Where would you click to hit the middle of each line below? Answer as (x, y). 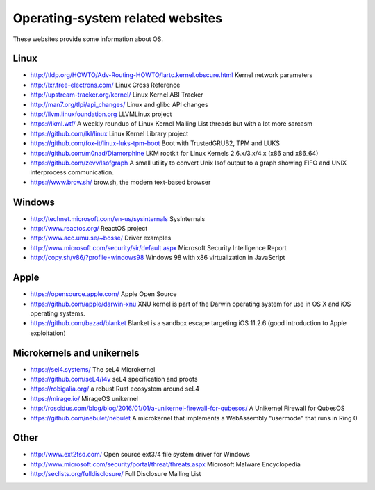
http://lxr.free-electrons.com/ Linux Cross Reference (105, 85)
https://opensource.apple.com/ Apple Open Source (103, 294)
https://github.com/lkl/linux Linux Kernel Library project (109, 133)
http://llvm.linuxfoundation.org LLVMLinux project (101, 114)
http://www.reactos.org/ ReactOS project (89, 229)
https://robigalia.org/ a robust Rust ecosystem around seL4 (115, 389)
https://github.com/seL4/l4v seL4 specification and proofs (114, 379)
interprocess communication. (72, 172)
